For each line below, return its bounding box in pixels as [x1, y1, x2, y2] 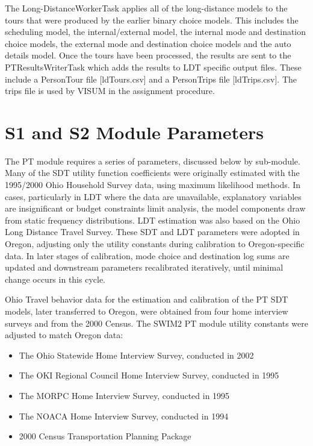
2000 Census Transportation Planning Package [19, 430, 191, 442]
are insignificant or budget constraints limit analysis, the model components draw [5, 202, 306, 215]
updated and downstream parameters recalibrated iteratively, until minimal [5, 261, 284, 274]
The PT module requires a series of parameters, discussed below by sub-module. [5, 154, 300, 167]
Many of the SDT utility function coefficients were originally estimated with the [5, 166, 300, 179]
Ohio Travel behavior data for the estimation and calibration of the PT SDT [5, 293, 288, 306]
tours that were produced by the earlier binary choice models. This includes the [5, 13, 299, 26]
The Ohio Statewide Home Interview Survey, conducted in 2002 [19, 348, 254, 361]
